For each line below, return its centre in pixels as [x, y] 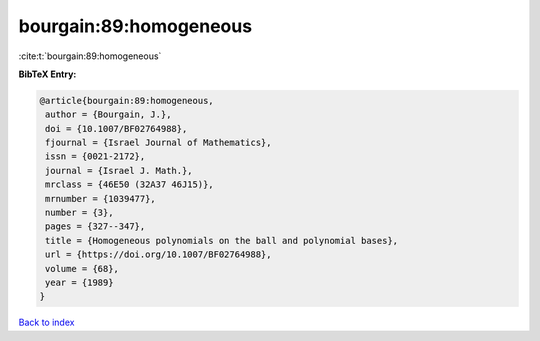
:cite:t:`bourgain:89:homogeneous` [90, 56]
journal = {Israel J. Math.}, [119, 170]
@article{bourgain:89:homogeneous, [126, 100]
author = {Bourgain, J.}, [108, 114]
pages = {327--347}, [95, 226]
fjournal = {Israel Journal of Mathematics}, [158, 143]
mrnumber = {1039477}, [101, 198]
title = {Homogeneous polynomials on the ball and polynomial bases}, [222, 240]
